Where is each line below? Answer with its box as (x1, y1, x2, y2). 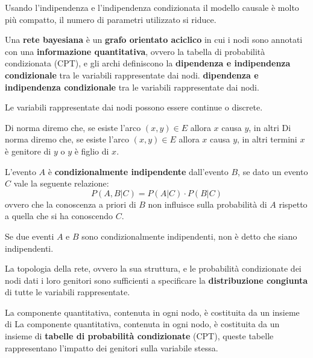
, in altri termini (237, 133, 297, 145)
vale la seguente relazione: (13, 177, 109, 190)
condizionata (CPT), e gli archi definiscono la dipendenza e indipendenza (5, 57, 291, 69)
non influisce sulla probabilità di (148, 197, 267, 210)
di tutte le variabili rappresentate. (5, 286, 130, 298)
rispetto (279, 197, 308, 210)
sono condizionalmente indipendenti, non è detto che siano (81, 229, 297, 242)
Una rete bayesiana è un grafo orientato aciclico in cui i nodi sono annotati (5, 33, 303, 46)
